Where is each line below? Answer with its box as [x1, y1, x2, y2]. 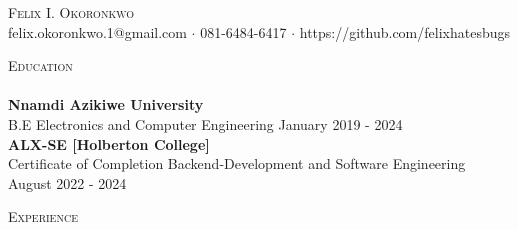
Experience [8, 206, 78, 227]
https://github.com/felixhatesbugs [299, 21, 511, 42]
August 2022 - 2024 [8, 172, 127, 193]
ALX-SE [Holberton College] [8, 133, 210, 154]
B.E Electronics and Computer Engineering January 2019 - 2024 [8, 113, 403, 134]
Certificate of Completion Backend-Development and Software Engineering [8, 153, 466, 174]
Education [8, 55, 73, 76]
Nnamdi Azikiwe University [8, 94, 204, 115]
